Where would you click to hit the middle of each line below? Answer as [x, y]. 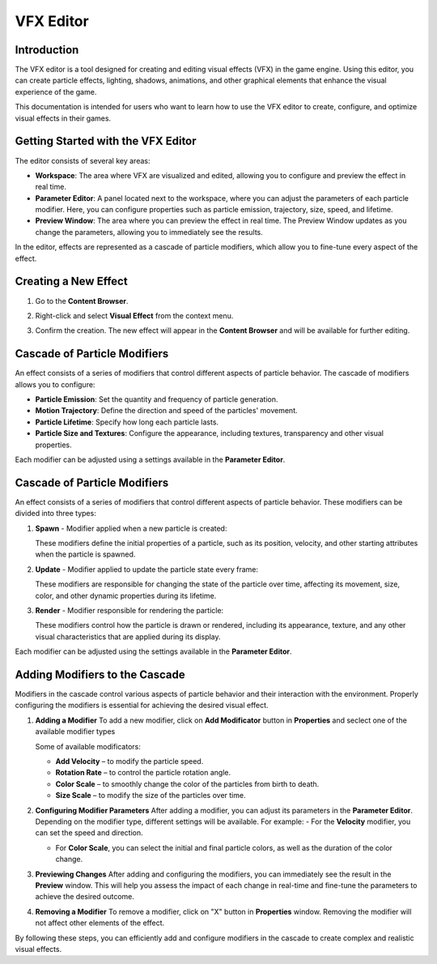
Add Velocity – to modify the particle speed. [129, 761]
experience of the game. [56, 92]
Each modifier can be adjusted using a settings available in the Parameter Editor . [150, 459]
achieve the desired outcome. [85, 897]
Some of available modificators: [88, 746]
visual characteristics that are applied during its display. [128, 637]
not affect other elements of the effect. [100, 923]
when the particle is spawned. [85, 554]
